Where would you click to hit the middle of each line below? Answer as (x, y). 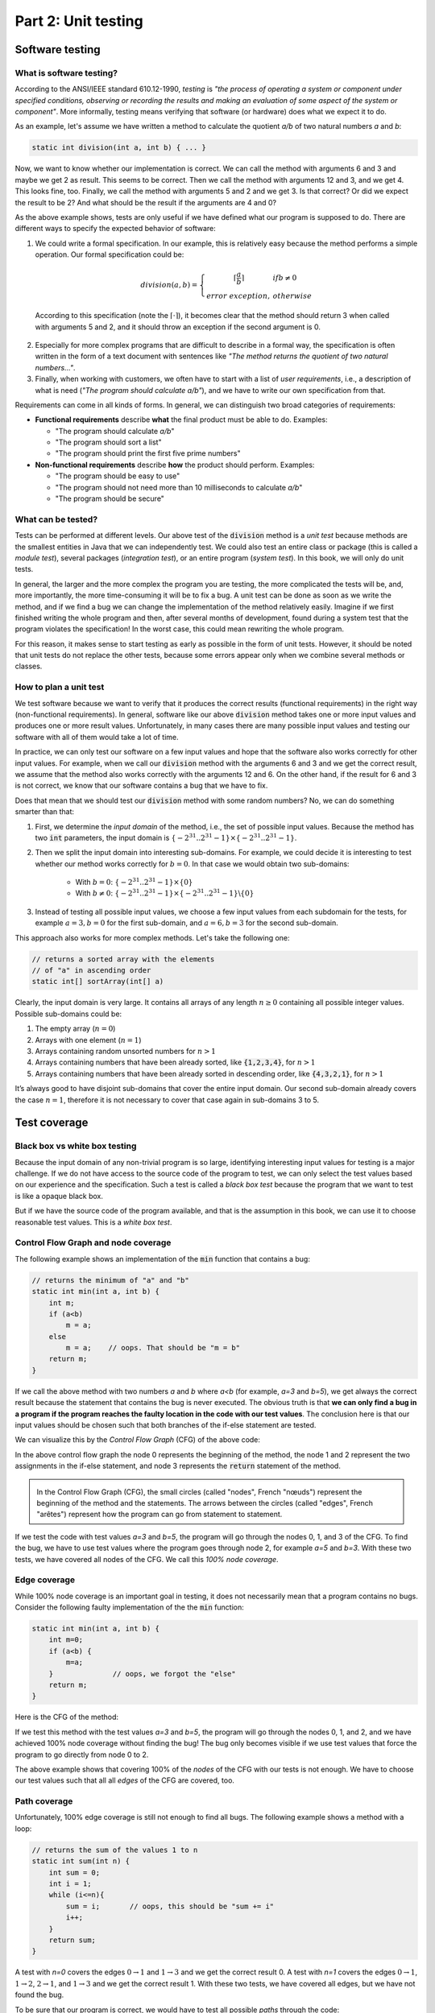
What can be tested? (56, 519)
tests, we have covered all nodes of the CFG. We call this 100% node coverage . (147, 1559)
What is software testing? (66, 72)
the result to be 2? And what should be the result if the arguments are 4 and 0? (146, 202)
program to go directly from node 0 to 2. (82, 1755)
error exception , (238, 296)
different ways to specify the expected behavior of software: (116, 229)
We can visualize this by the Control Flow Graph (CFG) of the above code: (138, 1440)
